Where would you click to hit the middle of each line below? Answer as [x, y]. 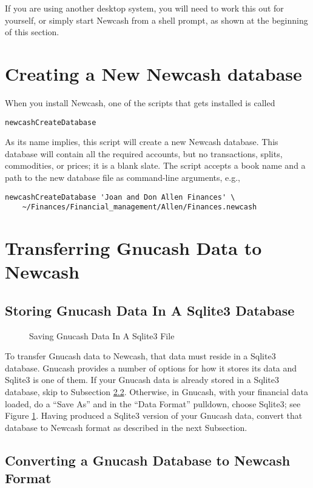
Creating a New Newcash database [153, 73]
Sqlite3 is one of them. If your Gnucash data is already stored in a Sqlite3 [142, 380]
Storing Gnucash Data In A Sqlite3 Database [150, 310]
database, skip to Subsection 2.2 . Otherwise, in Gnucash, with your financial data [156, 391]
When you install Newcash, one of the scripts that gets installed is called [140, 102]
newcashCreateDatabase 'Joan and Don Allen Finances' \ [120, 197]
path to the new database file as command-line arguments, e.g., [123, 177]
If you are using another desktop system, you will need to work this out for [144, 8]
